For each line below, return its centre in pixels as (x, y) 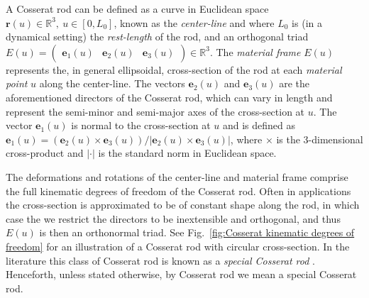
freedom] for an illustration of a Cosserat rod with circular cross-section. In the (178, 246)
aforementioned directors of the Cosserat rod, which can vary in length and (169, 97)
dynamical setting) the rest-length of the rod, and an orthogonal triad (157, 37)
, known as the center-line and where (194, 22)
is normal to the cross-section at (141, 125)
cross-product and (45, 153)
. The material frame (255, 51)
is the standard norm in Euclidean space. (187, 153)
